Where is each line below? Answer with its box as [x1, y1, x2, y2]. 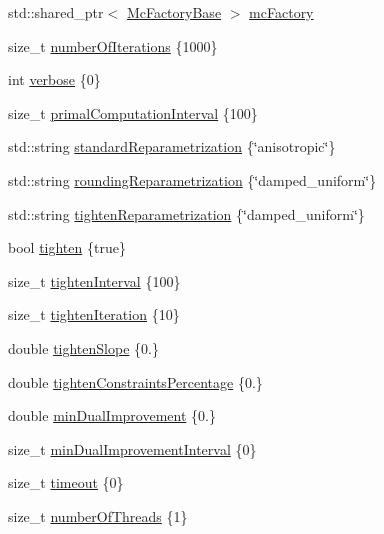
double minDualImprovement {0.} [8, 405, 216, 426]
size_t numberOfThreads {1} [8, 505, 188, 526]
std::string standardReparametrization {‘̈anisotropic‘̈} [8, 136, 336, 157]
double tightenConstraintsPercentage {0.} [8, 371, 263, 392]
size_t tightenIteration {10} [8, 304, 180, 325]
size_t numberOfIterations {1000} [8, 35, 218, 56]
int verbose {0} [8, 69, 101, 90]
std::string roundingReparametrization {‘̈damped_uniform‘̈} [8, 169, 377, 190]
